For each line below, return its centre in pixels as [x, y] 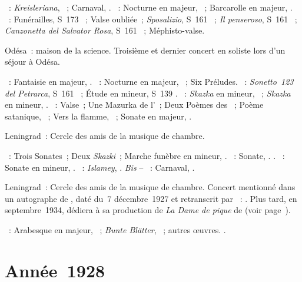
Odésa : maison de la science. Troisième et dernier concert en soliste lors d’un [145, 50]
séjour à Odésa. [32, 62]
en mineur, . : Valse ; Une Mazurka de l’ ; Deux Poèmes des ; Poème [134, 104]
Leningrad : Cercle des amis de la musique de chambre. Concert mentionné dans [150, 187]
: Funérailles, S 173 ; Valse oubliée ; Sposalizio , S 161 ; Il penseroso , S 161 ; [153, 19]
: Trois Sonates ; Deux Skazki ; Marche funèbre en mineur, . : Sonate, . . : [147, 155]
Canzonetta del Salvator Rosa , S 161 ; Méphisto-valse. [105, 30]
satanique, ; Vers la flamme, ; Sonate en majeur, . [98, 116]
